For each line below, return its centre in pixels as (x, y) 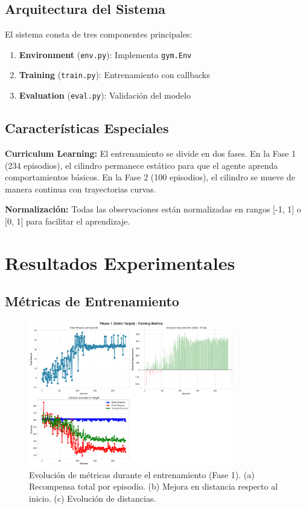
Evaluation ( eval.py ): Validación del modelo (105, 95)
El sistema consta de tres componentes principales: (99, 34)
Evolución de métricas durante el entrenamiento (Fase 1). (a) (142, 474)
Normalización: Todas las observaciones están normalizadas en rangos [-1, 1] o (153, 209)
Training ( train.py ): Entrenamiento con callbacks (114, 75)
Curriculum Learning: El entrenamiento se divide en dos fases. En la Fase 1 (151, 153)
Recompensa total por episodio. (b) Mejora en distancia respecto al (154, 486)
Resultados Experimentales (120, 262)
